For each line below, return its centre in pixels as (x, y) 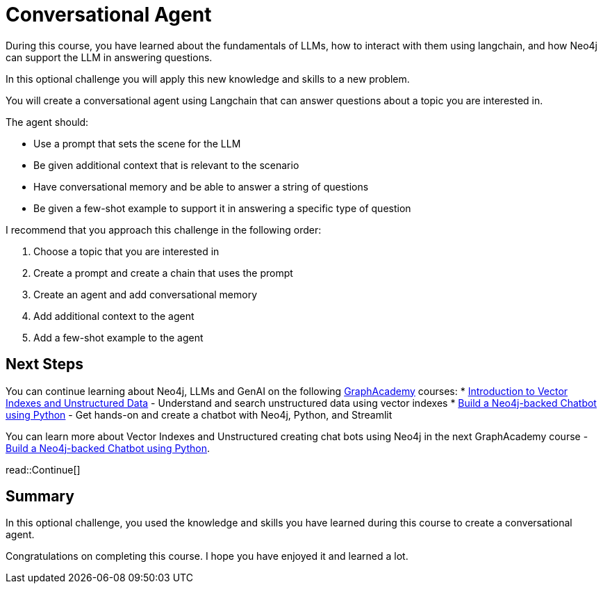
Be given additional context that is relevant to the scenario (166, 165)
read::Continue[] (43, 469)
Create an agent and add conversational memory (146, 294)
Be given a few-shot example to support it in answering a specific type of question (222, 208)
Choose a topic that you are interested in (126, 251)
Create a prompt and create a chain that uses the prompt (163, 273)
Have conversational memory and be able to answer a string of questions (201, 186)
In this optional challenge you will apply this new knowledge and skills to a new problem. (208, 79)
